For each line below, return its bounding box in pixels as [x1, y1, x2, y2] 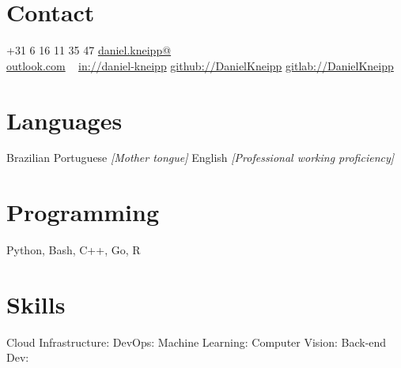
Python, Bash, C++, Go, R [6, 242, 141, 258]
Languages [6, 103, 123, 136]
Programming [6, 196, 159, 228]
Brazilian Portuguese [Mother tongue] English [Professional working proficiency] [6, 149, 395, 166]
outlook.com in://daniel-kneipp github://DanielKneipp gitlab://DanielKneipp [6, 57, 394, 73]
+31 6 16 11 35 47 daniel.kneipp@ [6, 42, 172, 58]
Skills [6, 287, 66, 320]
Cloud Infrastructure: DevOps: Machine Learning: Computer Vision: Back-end [6, 333, 387, 350]
